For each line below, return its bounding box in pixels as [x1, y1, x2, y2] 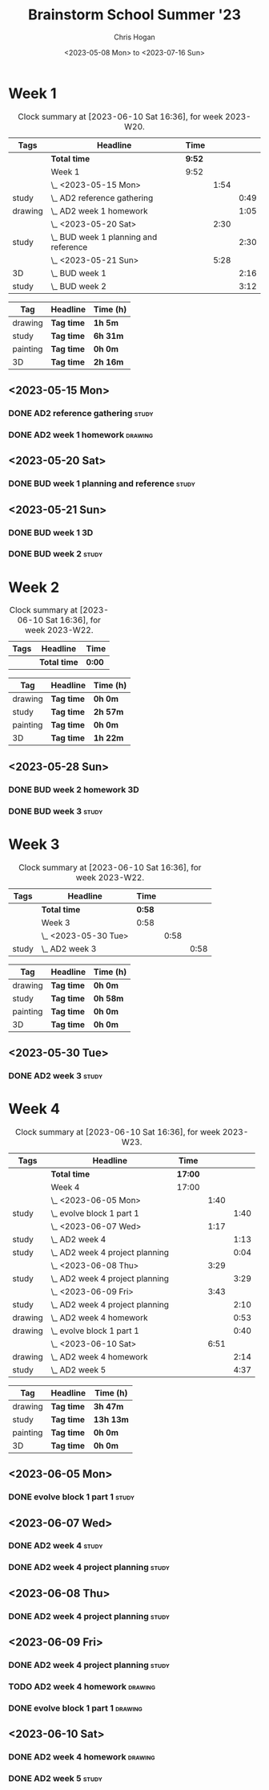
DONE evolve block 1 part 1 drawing [8, 1702, 143, 1714]
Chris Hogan [113, 32, 156, 42]
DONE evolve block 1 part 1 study [8, 1491, 134, 1503]
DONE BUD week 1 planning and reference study [8, 478, 196, 489]
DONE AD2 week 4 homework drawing [8, 1751, 155, 1763]
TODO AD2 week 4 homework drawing [8, 1681, 156, 1692]
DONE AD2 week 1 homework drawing [8, 429, 154, 440]
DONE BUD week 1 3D [8, 527, 94, 538]
